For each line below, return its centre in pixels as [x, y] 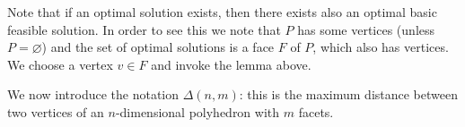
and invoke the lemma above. [231, 64]
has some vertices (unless [366, 29]
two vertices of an [56, 111]
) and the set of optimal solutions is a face [158, 47]
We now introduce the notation [93, 94]
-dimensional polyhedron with [197, 111]
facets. [316, 111]
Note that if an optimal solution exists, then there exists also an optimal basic [222, 12]
